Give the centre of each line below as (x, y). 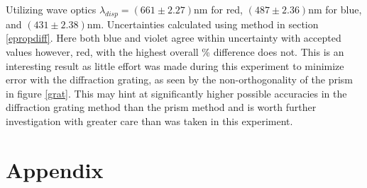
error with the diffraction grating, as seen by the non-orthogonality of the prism (179, 80)
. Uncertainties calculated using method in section (210, 24)
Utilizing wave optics (51, 9)
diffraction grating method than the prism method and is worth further (161, 107)
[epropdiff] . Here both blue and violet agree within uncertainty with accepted (174, 38)
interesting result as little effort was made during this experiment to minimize (175, 65)
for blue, (344, 9)
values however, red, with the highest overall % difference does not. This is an (175, 51)
